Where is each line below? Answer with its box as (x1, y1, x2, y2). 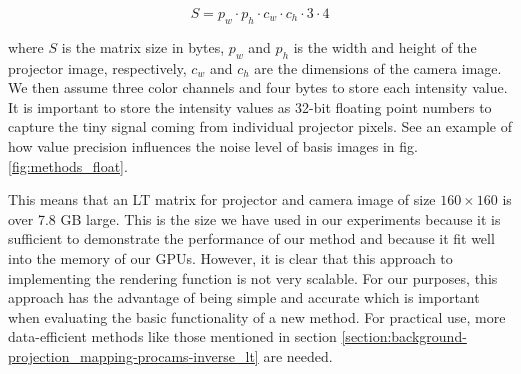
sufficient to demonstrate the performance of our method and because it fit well (8, 228, 495, 249)
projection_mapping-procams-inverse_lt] (8, 345, 259, 366)
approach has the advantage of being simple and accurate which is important (8, 287, 480, 308)
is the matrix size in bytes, (61, 36, 225, 57)
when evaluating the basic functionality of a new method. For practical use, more (8, 306, 506, 327)
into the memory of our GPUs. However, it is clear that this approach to (8, 247, 453, 268)
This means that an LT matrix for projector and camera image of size (8, 189, 436, 210)
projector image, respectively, (8, 57, 187, 78)
